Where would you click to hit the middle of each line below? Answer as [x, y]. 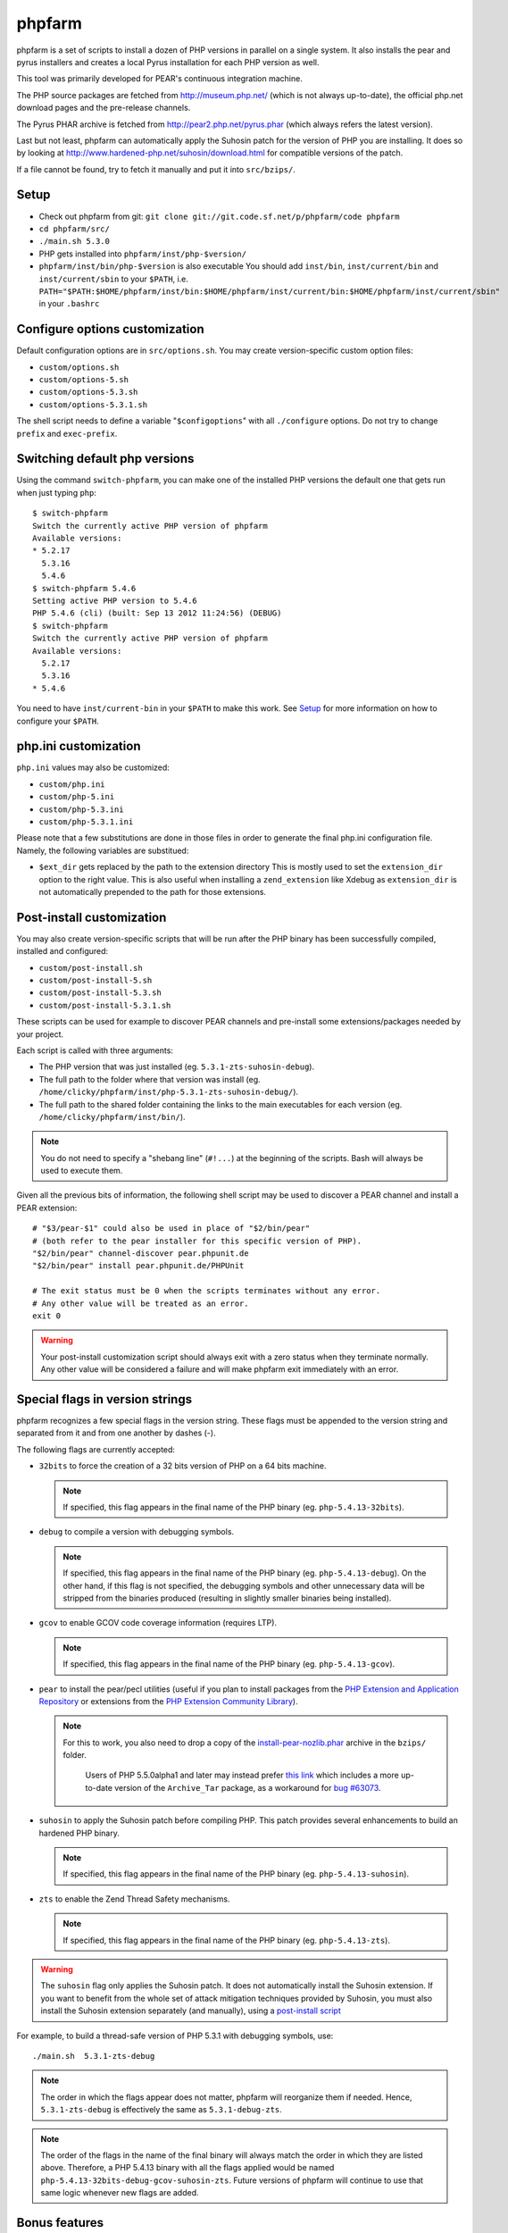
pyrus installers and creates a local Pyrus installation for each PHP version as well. [168, 62]
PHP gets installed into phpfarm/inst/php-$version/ [143, 254]
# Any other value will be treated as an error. [141, 1303]
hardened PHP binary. [79, 1833]
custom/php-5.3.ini [81, 809]
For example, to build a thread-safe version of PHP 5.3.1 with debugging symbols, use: [175, 2036]
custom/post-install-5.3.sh [100, 993]
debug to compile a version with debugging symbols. [137, 1532]
